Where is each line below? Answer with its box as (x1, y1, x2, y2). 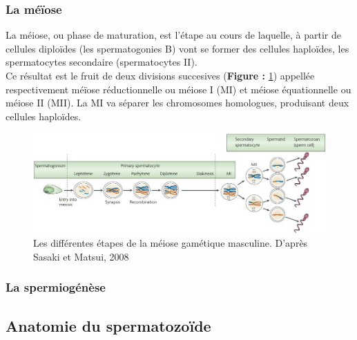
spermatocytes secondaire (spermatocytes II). (6, 55, 197, 69)
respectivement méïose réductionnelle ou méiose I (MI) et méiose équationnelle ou (6, 82, 351, 96)
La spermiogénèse (6, 278, 106, 296)
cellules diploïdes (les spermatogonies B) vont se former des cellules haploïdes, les (6, 41, 349, 55)
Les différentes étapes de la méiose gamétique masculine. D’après (33, 236, 308, 250)
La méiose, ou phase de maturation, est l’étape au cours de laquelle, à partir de (6, 28, 341, 42)
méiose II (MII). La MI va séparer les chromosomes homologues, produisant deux (6, 95, 349, 110)
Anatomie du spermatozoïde (6, 314, 211, 336)
